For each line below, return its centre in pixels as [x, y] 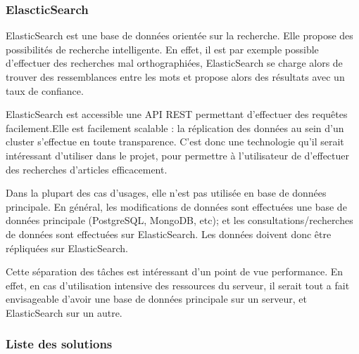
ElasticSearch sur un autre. [64, 312]
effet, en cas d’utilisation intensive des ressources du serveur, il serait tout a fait [178, 285]
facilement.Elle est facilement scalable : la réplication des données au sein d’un [175, 127]
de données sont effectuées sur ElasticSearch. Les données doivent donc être [169, 234]
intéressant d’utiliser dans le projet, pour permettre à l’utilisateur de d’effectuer [177, 155]
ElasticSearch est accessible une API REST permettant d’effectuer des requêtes [177, 114]
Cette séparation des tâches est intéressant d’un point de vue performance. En [175, 271]
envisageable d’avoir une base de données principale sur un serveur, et [156, 299]
